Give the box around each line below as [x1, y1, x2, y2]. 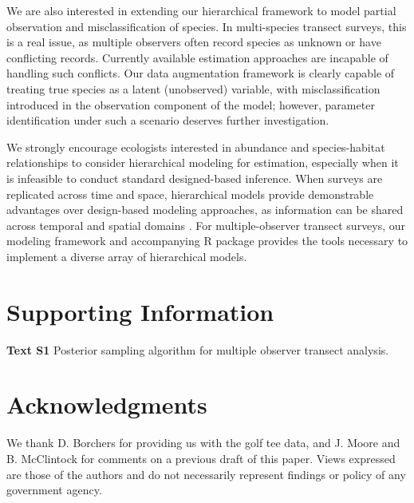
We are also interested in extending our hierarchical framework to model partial [6, 2, 396, 18]
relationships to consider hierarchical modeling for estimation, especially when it [6, 154, 399, 171]
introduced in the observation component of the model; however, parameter [6, 96, 375, 113]
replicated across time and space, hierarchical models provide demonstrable [6, 185, 374, 202]
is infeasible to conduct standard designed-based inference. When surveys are [6, 169, 383, 186]
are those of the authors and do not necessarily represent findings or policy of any [6, 465, 406, 482]
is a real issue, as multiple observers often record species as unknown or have [6, 34, 381, 50]
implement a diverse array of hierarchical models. [6, 248, 247, 264]
